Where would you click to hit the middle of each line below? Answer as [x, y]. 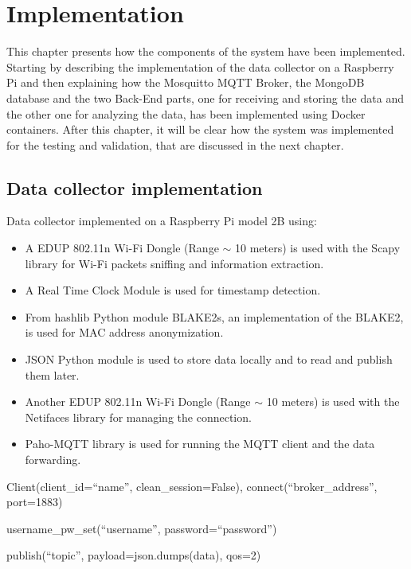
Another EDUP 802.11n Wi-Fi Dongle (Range [138, 401]
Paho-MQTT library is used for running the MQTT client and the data [200, 444]
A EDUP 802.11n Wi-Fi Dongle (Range [122, 248]
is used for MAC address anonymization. [124, 332]
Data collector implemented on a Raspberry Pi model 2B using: [162, 221]
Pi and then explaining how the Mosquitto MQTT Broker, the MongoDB [186, 82]
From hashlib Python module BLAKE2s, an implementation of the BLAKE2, [214, 316]
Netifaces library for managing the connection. [138, 417]
